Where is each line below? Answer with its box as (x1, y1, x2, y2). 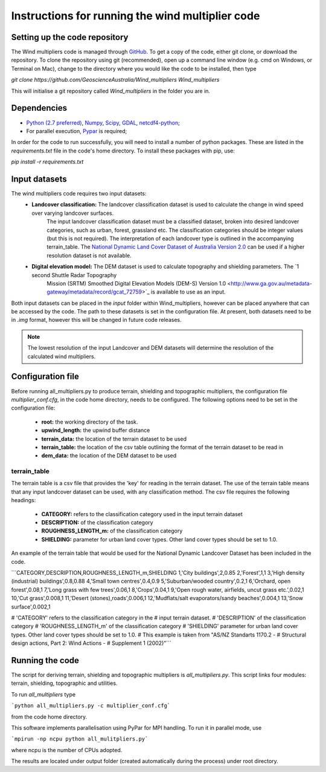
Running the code (11, 655, 80, 666)
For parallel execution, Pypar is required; (26, 127, 127, 134)
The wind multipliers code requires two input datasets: (11, 190, 147, 197)
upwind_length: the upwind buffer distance (41, 427, 150, 434)
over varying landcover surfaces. (31, 209, 114, 217)
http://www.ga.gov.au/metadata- (230, 280, 312, 287)
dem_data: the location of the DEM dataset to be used (41, 452, 177, 459)
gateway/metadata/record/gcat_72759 (46, 288, 142, 296)
